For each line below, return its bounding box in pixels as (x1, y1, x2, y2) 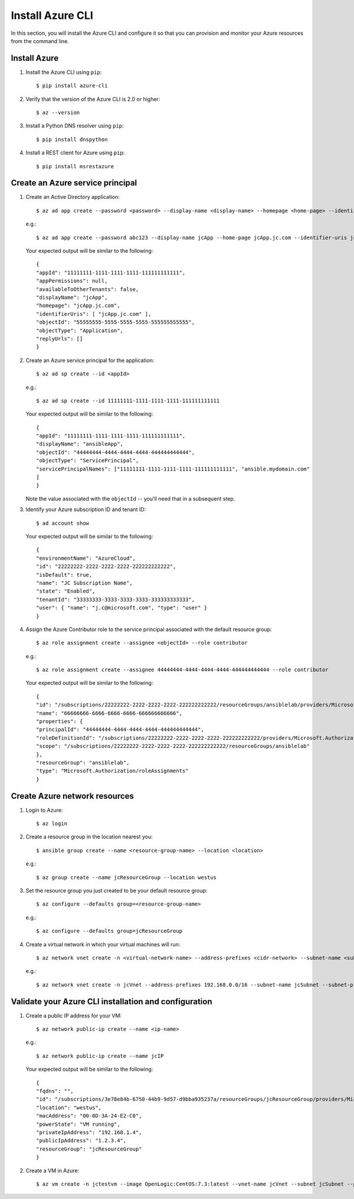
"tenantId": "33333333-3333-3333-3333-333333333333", (36, 596, 195, 603)
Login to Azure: (25, 806, 63, 814)
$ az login (36, 821, 68, 827)
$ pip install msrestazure (36, 163, 114, 169)
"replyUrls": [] (36, 335, 83, 342)
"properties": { (36, 718, 83, 725)
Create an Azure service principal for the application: (25, 357, 155, 364)
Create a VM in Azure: (25, 1167, 80, 1174)
